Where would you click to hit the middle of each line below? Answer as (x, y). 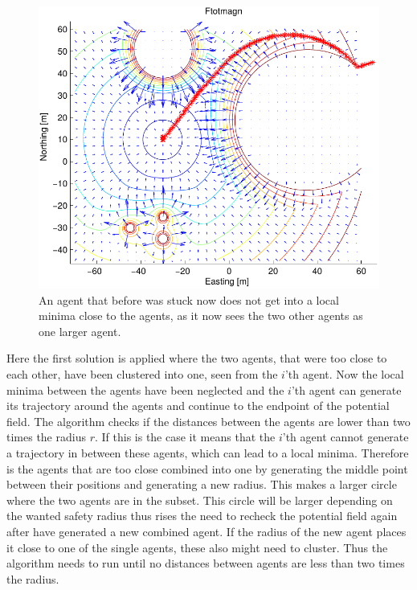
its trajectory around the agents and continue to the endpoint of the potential (198, 406)
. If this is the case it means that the (185, 437)
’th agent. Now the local (344, 374)
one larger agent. (80, 331)
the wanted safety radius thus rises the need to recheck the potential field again (202, 516)
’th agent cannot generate (345, 437)
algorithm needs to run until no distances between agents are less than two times (206, 563)
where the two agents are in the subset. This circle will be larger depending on (200, 500)
